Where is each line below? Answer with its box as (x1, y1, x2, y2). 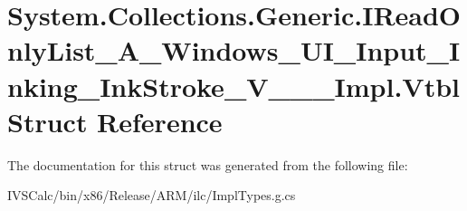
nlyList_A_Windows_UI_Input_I (7, 32, 461, 69)
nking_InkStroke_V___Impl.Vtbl (7, 67, 460, 104)
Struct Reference (7, 102, 223, 139)
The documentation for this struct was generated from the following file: (7, 155, 408, 174)
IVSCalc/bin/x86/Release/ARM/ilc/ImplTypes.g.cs (7, 186, 296, 205)
